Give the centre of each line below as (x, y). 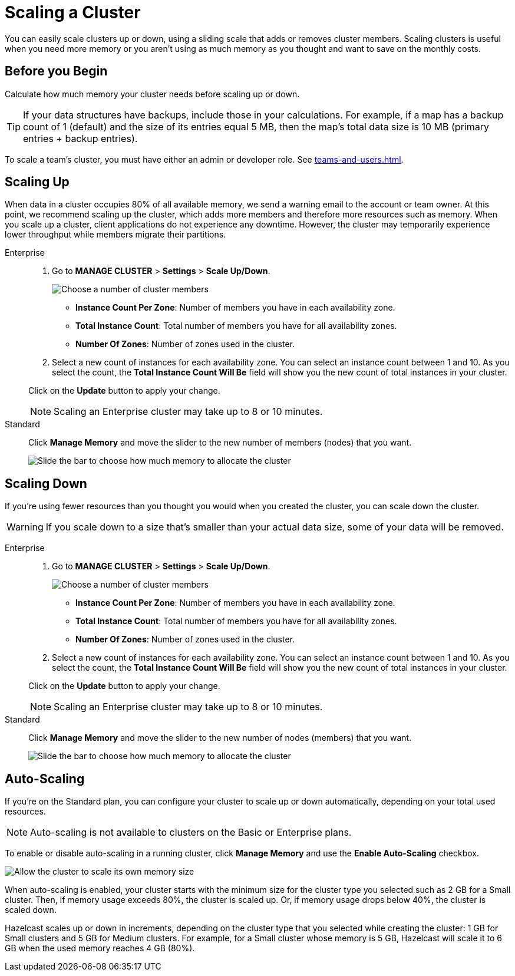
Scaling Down (46, 483)
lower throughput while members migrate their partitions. (115, 235)
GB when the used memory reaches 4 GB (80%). (100, 948)
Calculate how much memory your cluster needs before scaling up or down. (152, 94)
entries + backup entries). (80, 138)
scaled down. (31, 910)
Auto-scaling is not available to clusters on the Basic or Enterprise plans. (191, 832)
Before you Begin (56, 71)
